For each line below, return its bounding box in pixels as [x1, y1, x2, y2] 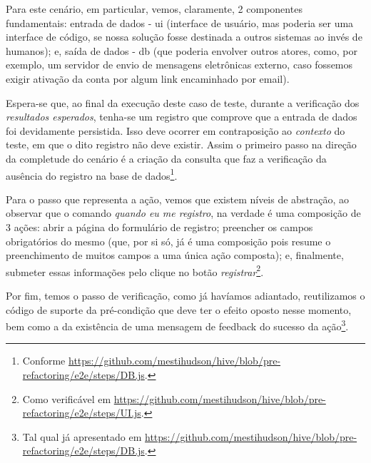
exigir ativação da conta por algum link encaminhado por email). [6, 71, 290, 86]
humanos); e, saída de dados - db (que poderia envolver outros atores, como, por [6, 43, 357, 58]
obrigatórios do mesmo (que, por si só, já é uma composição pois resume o [6, 233, 331, 248]
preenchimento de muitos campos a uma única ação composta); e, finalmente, [6, 248, 344, 263]
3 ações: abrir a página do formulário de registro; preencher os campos [6, 219, 313, 234]
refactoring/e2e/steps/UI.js [22, 405, 141, 420]
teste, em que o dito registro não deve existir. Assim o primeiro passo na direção [6, 137, 357, 152]
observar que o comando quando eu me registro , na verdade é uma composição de [6, 205, 361, 220]
